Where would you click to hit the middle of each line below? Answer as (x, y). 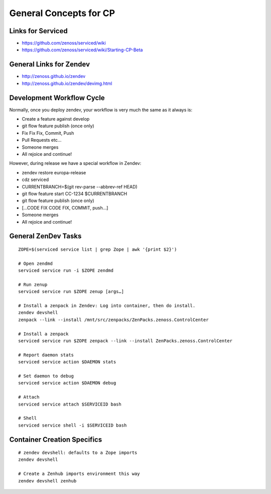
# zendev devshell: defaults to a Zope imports (78, 453)
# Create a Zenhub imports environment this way (79, 474)
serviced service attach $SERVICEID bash (70, 404)
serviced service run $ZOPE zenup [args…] (71, 292)
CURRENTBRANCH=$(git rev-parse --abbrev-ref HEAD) (80, 186)
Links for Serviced (38, 31)
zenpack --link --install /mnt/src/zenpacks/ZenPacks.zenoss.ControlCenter (113, 320)
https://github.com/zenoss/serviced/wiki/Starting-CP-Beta (82, 50)
